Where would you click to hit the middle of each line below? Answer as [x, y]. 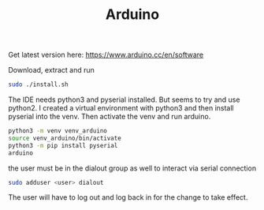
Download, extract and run [51, 70]
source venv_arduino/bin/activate [65, 138]
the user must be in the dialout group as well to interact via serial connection [132, 168]
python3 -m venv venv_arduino [58, 131]
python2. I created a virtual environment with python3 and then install [121, 108]
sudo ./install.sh [38, 84]
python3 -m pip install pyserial [63, 145]
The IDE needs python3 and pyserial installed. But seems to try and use [124, 99]
